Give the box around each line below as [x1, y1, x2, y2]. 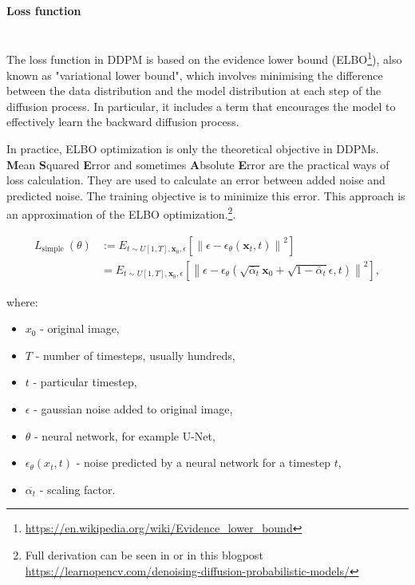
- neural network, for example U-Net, [34, 427, 215, 444]
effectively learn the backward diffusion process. [6, 113, 239, 130]
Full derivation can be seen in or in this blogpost [25, 547, 263, 563]
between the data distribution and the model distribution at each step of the [6, 82, 381, 99]
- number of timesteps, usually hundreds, [35, 346, 235, 363]
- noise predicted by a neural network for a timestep [76, 454, 331, 471]
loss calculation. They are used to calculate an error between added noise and [6, 172, 385, 188]
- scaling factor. [39, 480, 116, 497]
